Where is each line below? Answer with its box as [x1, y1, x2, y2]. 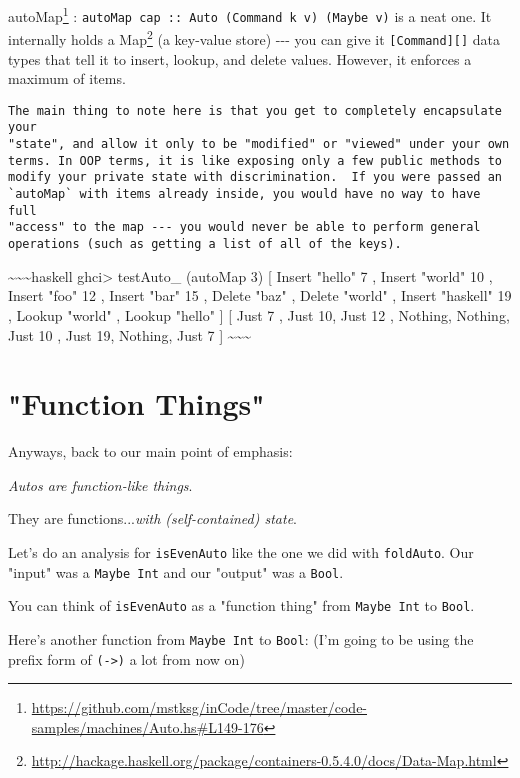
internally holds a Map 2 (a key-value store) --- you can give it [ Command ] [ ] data [8, 26, 501, 49]
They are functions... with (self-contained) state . [8, 508, 297, 529]
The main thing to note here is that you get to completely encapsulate [8, 103, 502, 118]
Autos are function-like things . [8, 474, 193, 495]
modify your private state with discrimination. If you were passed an [8, 170, 502, 185]
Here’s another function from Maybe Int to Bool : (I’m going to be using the [8, 628, 474, 649]
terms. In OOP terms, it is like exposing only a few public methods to [8, 153, 502, 168]
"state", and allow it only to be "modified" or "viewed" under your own [8, 137, 510, 152]
